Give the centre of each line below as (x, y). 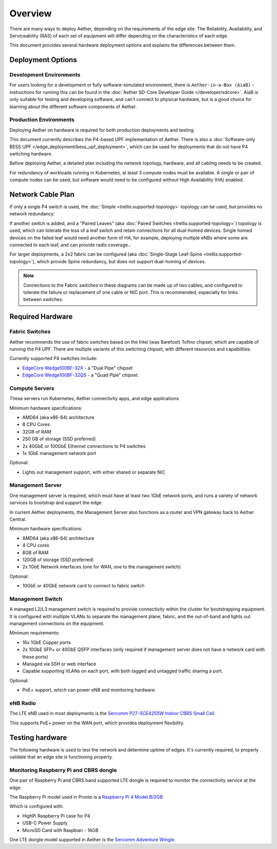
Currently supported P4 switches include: (53, 359)
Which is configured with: (36, 806)
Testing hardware (38, 737)
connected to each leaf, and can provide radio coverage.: (70, 245)
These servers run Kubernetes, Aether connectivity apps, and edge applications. (95, 399)
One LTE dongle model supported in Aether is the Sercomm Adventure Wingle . (93, 839)
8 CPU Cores (36, 424)
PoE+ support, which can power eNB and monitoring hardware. (89, 690)
